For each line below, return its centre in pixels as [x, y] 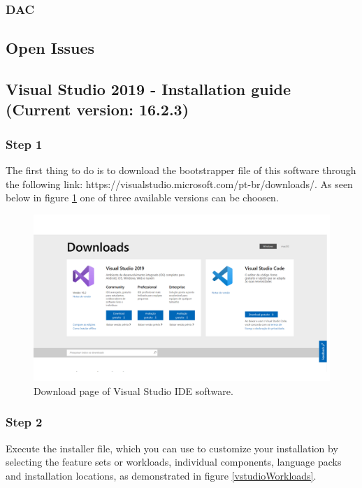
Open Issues [50, 48]
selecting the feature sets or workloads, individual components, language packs [174, 462]
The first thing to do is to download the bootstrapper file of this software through [181, 170]
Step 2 [24, 422]
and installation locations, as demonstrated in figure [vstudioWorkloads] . [161, 475]
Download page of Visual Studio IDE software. [133, 390]
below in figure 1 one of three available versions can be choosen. [142, 198]
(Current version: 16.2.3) [97, 109]
